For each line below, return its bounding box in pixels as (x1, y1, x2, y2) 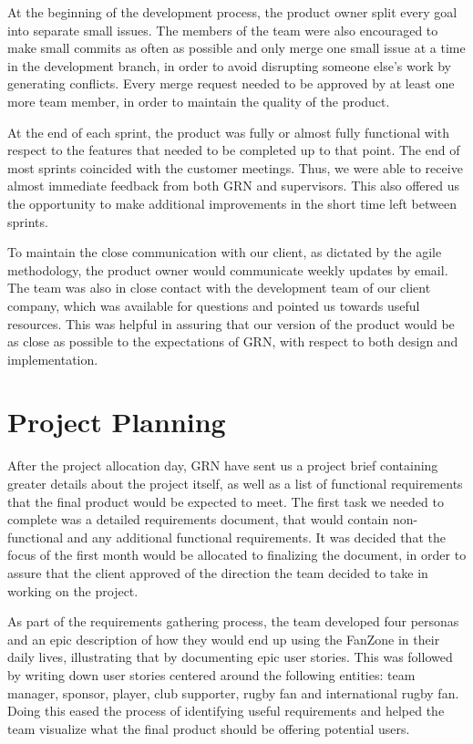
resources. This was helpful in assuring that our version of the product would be (7, 314, 455, 333)
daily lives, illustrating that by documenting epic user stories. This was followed (7, 647, 453, 666)
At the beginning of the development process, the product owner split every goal (7, 3, 458, 21)
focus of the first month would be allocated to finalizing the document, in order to (7, 545, 467, 564)
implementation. (7, 349, 98, 368)
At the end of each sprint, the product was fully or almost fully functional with (7, 122, 449, 141)
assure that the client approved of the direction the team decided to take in (7, 563, 428, 582)
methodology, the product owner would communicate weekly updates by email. (7, 260, 448, 279)
